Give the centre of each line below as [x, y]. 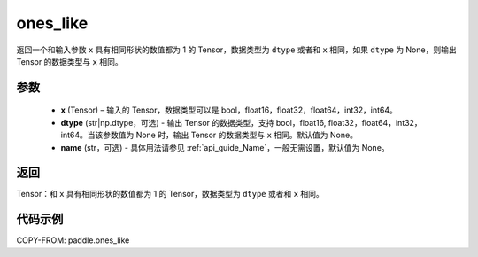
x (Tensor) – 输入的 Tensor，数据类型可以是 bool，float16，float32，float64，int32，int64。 [229, 110]
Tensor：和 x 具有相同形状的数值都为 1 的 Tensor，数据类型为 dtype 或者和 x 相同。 [170, 194]
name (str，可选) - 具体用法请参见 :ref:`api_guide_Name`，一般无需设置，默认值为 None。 [225, 147]
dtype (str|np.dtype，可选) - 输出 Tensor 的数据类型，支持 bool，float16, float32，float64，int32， [241, 122]
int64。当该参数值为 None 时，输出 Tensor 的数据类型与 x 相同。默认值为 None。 [209, 135]
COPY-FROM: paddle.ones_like [73, 240]
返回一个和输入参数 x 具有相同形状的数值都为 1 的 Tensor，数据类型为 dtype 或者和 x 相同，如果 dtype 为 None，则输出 [236, 50]
